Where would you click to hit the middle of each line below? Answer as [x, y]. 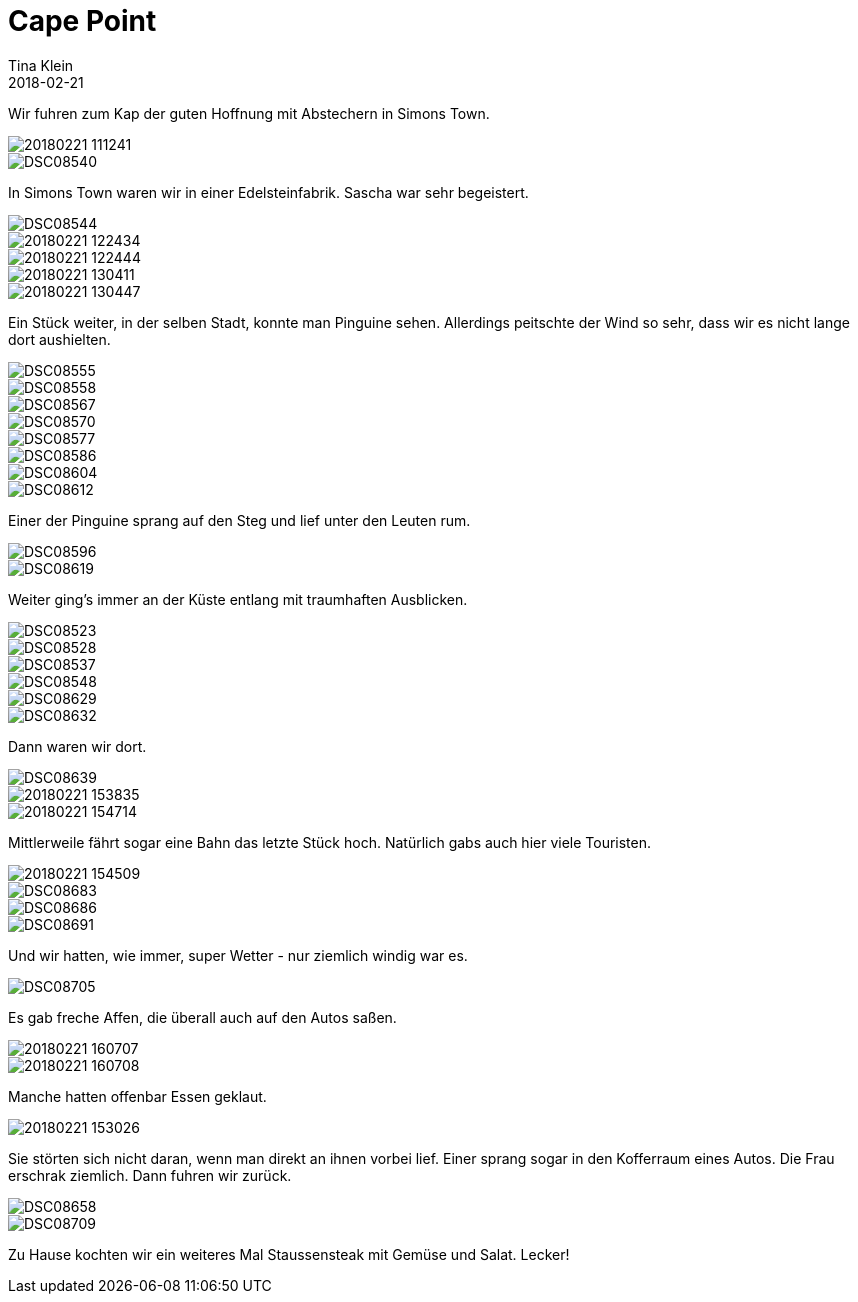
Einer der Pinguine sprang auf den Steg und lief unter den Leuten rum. [239, 520]
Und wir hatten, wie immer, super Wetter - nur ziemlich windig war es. [238, 955]
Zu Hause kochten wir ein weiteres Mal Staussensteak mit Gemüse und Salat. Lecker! [289, 1254]
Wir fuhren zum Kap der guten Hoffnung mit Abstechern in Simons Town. [249, 113]
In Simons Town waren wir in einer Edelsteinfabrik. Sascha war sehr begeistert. [268, 192]
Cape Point [82, 21]
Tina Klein [41, 65]
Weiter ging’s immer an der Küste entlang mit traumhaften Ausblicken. [238, 599]
